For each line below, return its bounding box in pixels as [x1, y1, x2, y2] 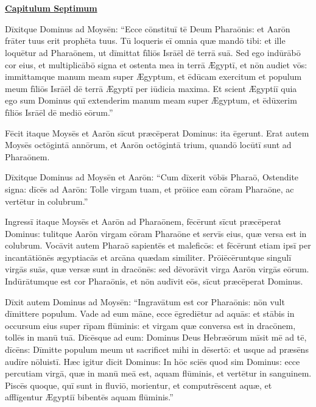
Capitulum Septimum [5, 2, 97, 15]
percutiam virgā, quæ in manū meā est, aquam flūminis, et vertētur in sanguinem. [5, 367, 312, 380]
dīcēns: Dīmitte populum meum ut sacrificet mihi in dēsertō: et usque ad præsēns [5, 343, 309, 356]
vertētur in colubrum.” [5, 194, 88, 207]
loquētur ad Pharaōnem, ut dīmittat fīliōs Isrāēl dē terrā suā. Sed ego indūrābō [5, 46, 301, 58]
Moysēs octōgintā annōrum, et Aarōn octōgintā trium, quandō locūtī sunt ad [5, 138, 292, 151]
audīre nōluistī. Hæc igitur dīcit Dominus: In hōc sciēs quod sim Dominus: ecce [5, 355, 300, 367]
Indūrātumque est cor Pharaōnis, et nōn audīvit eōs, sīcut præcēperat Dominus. [5, 275, 303, 288]
